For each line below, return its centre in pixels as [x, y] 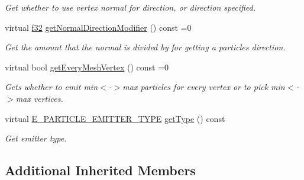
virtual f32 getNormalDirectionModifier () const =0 [98, 27]
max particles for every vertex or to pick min [204, 87]
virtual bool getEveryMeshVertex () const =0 [87, 67]
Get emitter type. [36, 138]
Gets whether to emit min [51, 87]
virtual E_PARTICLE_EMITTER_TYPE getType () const [115, 118]
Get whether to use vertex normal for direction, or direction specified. [130, 7]
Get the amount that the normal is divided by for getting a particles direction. [145, 47]
